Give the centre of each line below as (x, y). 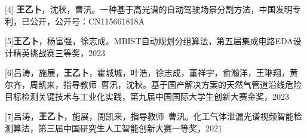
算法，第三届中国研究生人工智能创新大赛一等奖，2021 (117, 128)
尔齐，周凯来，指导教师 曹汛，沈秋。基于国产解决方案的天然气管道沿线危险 (153, 84)
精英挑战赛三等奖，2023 (59, 52)
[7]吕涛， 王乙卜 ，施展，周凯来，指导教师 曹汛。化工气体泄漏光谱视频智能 (149, 116)
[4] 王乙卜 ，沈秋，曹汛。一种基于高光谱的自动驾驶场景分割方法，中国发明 (149, 9)
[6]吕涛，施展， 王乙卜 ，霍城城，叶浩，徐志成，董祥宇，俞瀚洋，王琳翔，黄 (151, 73)
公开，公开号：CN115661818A (87, 21)
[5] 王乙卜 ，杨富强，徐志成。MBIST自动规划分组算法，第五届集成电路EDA (149, 41)
